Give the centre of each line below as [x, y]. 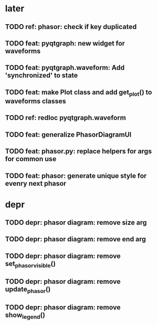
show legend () [25, 316]
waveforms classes [36, 101]
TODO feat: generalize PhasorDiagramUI [68, 134]
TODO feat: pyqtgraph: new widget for [65, 43]
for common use [31, 159]
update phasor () [28, 290]
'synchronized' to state [42, 75]
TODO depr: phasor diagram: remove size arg [76, 222]
